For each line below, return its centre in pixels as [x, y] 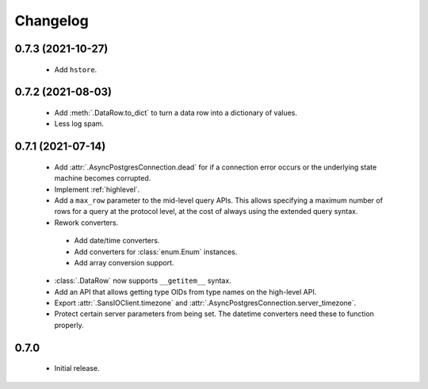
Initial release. [77, 368]
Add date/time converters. [117, 241]
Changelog [52, 21]
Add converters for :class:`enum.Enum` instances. [156, 252]
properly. [69, 325]
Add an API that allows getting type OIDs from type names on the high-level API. [185, 292]
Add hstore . [76, 69]
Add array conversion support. [124, 262]
